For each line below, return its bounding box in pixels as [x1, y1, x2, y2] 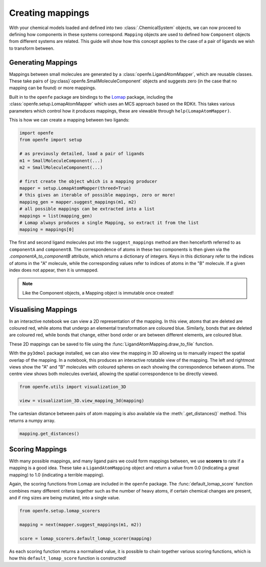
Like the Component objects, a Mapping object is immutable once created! [22, 290, 174, 296]
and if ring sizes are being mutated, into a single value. [9, 494, 120, 500]
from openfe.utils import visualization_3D [19, 384, 127, 390]
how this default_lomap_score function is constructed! [9, 555, 127, 561]
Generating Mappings [9, 58, 78, 67]
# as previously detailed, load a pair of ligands [19, 151, 145, 156]
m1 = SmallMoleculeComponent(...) [19, 158, 103, 163]
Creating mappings [9, 7, 90, 18]
